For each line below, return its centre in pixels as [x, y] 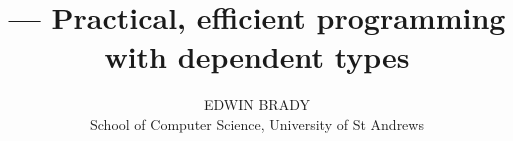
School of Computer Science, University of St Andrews [257, 123]
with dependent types [257, 56]
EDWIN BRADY [257, 104]
